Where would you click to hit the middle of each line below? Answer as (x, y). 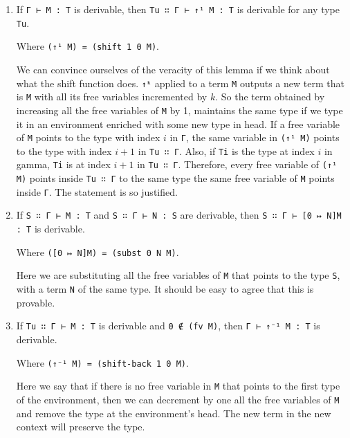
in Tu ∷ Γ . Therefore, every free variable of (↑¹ (237, 164)
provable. (36, 302)
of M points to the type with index (88, 137)
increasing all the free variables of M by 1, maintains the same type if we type (179, 110)
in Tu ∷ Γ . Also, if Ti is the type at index (226, 150)
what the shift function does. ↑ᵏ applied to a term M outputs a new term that (180, 83)
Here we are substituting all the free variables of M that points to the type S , (178, 275)
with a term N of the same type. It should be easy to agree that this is (165, 289)
